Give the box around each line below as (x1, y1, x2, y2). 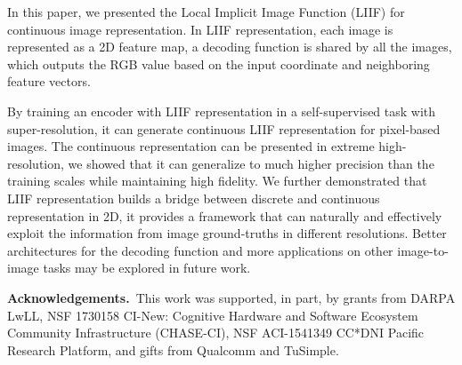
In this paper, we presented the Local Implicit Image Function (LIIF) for (7, 3, 405, 20)
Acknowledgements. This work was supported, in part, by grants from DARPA (7, 288, 456, 306)
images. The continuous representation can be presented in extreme (7, 137, 375, 155)
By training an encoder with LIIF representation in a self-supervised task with (7, 101, 436, 120)
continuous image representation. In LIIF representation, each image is (7, 20, 393, 38)
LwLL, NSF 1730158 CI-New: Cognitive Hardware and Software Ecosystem (7, 305, 418, 324)
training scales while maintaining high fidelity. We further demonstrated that (7, 171, 427, 190)
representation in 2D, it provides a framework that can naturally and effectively (7, 206, 442, 225)
